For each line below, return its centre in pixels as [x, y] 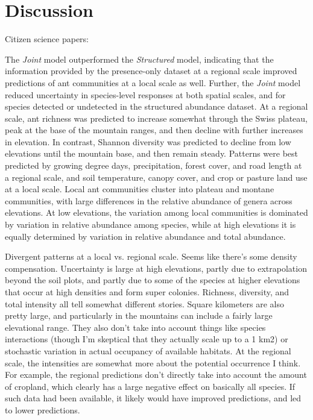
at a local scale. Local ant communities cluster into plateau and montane [140, 189]
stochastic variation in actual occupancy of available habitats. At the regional [148, 350]
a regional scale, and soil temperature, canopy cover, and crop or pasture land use [156, 177]
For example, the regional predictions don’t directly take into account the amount [156, 375]
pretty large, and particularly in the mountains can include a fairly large [139, 315]
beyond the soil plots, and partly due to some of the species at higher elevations [153, 280]
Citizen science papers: [47, 39]
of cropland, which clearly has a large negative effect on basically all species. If [150, 386]
